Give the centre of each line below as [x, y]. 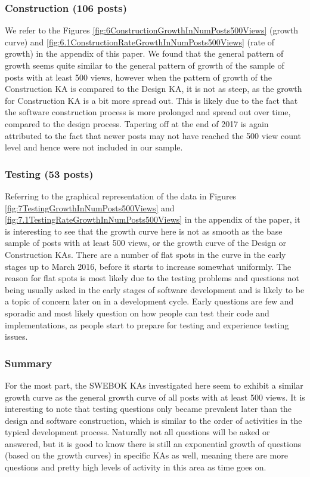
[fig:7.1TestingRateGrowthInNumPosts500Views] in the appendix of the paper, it [153, 219]
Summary [29, 363]
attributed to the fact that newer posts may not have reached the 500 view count [153, 135]
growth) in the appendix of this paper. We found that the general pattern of [144, 53]
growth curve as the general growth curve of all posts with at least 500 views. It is [155, 397]
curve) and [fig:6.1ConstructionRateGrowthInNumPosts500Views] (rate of [140, 41]
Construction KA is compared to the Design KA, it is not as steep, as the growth [154, 89]
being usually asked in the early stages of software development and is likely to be [155, 289]
